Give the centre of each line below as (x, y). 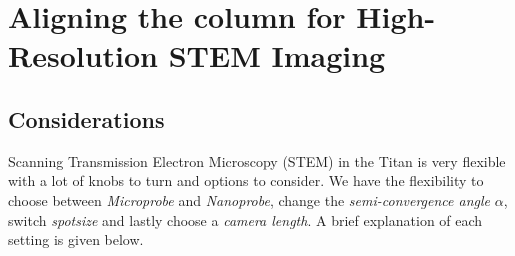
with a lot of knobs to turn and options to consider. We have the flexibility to (246, 180)
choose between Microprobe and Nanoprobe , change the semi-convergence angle (249, 199)
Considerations (86, 118)
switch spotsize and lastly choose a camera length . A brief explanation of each (245, 219)
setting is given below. (76, 239)
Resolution (83, 55)
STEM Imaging (277, 55)
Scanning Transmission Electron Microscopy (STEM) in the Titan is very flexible (257, 160)
